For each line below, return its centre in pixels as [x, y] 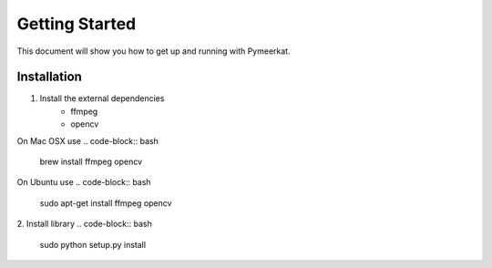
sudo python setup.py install [92, 244]
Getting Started [77, 24]
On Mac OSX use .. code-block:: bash [88, 140]
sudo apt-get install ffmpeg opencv [106, 203]
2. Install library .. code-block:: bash [84, 224]
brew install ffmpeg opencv [91, 162]
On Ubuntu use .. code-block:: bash [84, 182]
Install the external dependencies [102, 98]
